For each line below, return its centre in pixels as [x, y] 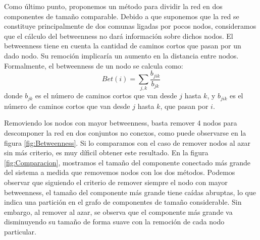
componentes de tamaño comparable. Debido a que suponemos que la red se [122, 16]
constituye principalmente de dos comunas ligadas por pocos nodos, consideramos [130, 26]
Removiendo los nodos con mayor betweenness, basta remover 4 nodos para [121, 123]
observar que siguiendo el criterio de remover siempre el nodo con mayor [116, 182]
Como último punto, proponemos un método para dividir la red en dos [113, 6]
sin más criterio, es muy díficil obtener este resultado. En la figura [106, 153]
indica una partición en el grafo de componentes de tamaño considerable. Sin [123, 202]
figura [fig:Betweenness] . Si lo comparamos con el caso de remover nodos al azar [127, 142]
